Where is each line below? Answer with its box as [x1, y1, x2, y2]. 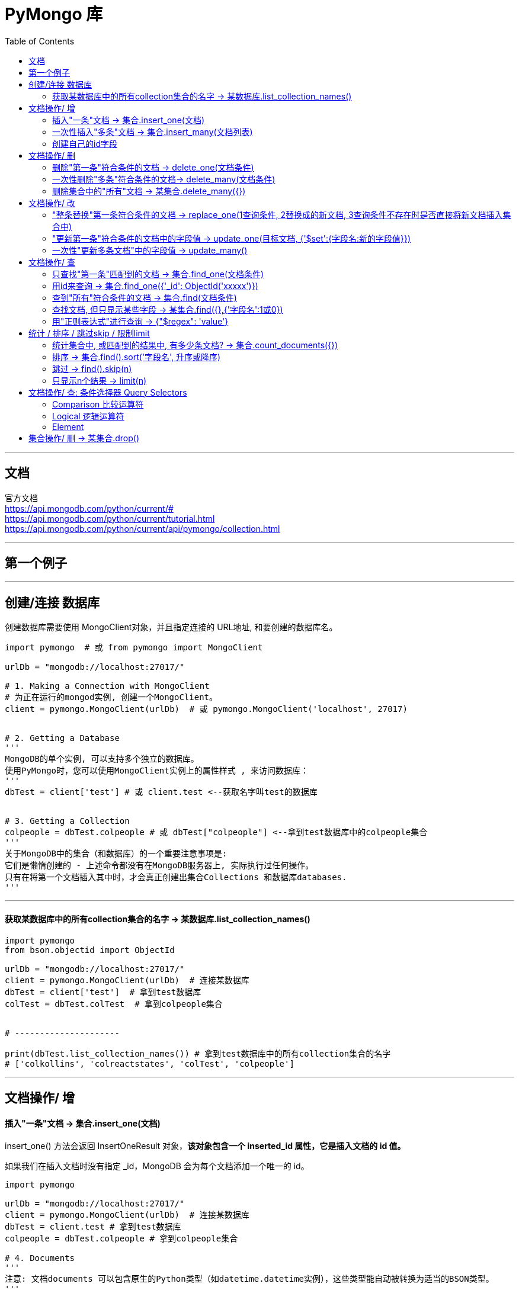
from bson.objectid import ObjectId [5, 945, 175, 955]
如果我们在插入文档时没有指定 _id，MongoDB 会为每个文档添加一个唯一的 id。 [5, 1161, 309, 1172]
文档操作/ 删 [28, 150, 75, 161]
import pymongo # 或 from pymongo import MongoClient [5, 643, 263, 653]
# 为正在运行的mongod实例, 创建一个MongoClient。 [5, 692, 218, 702]
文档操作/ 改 [28, 197, 75, 208]
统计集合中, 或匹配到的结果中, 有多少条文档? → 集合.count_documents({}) [52, 339, 338, 350]
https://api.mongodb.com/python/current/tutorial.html [5, 513, 215, 524]
